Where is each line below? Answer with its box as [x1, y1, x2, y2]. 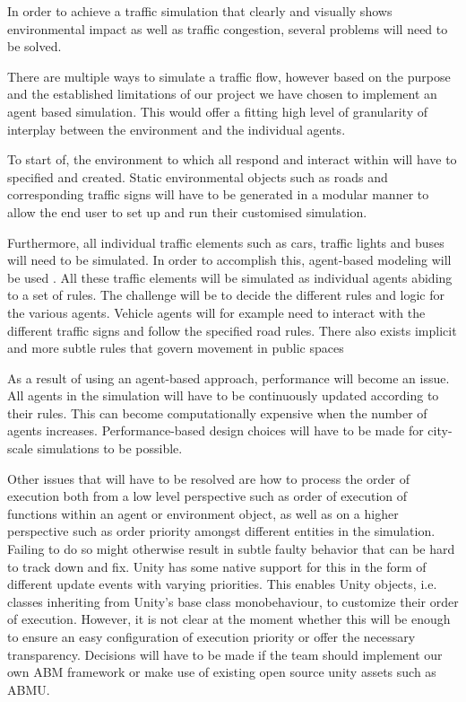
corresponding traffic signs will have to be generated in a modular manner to [7, 185, 429, 204]
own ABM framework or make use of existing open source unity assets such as [7, 663, 436, 681]
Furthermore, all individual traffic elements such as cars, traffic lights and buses [7, 233, 444, 251]
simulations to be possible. [37, 439, 183, 458]
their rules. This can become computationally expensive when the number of [7, 403, 427, 422]
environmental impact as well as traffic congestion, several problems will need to [7, 19, 448, 38]
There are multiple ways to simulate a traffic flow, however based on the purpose [7, 66, 451, 85]
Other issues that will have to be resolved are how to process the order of [7, 469, 410, 487]
